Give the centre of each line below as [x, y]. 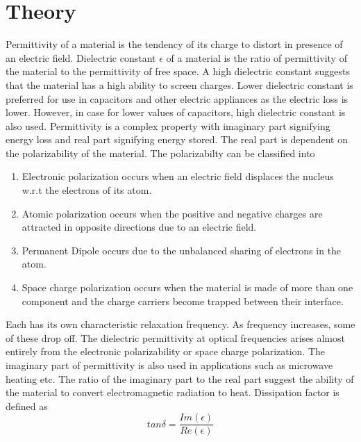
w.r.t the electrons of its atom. [87, 190]
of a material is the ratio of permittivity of [257, 57]
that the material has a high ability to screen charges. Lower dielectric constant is [179, 84]
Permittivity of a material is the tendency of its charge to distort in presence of [174, 44]
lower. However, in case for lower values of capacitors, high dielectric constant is [176, 112]
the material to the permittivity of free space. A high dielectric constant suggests [178, 71]
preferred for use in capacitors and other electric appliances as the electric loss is [177, 98]
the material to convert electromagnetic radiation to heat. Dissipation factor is [173, 392]
